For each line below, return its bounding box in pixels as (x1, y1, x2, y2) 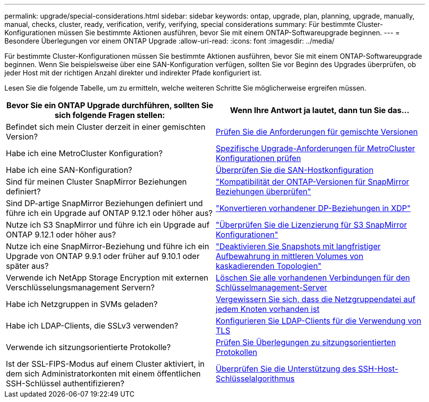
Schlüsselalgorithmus (216, 374, 295, 383)
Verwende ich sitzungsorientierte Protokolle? (6, 342, 171, 352)
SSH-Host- (358, 364, 399, 374)
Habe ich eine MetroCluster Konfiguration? (6, 148, 163, 158)
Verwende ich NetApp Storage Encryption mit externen (6, 273, 208, 283)
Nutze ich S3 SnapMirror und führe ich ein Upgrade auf (6, 220, 210, 230)
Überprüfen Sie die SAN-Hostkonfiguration (216, 165, 374, 175)
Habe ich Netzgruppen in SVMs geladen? (6, 299, 158, 309)
